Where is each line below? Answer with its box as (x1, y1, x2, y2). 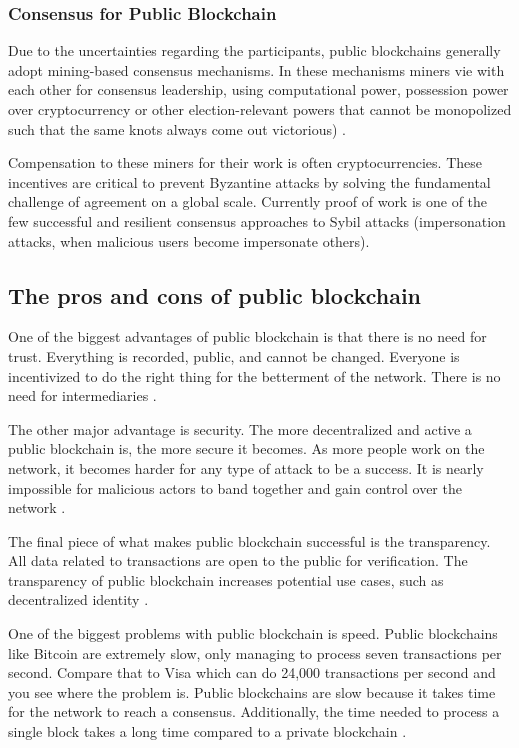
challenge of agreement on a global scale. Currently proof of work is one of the (8, 191, 488, 212)
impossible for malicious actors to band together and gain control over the (8, 477, 462, 498)
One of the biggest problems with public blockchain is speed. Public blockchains (8, 623, 498, 644)
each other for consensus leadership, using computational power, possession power (8, 79, 509, 100)
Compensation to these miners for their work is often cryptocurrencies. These (8, 152, 482, 173)
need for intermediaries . (8, 385, 157, 406)
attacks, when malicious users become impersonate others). (8, 230, 370, 251)
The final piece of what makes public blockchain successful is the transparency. (8, 530, 491, 551)
